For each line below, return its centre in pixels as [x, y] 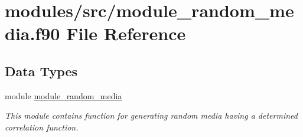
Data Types [41, 71]
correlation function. [42, 127]
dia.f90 [32, 33]
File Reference [126, 33]
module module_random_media [63, 95]
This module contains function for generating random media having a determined [151, 115]
